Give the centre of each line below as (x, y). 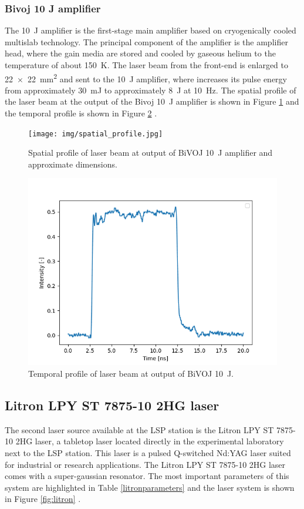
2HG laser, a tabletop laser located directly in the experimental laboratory (150, 441)
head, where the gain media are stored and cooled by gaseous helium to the (140, 53)
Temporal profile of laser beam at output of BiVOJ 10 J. (131, 374)
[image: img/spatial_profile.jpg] (96, 134)
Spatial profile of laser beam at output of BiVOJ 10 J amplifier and (151, 153)
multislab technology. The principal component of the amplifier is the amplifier (146, 41)
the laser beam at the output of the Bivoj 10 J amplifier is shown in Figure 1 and (152, 101)
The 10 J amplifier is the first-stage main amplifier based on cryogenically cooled (151, 30)
